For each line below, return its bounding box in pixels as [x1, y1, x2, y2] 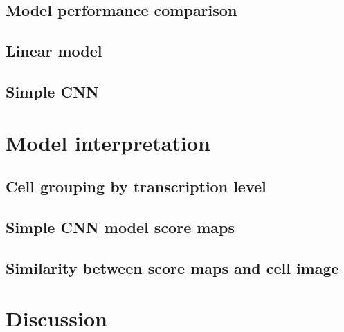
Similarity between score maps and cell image [6, 257, 339, 278]
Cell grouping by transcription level [6, 176, 266, 197]
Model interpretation [6, 128, 210, 156]
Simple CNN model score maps [6, 216, 235, 237]
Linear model [6, 40, 102, 62]
